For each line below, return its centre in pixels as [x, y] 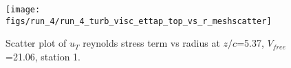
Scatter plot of [36, 43]
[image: [23, 10]
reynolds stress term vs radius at [151, 43]
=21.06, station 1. [43, 56]
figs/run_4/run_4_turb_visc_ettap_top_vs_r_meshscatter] [139, 21]
